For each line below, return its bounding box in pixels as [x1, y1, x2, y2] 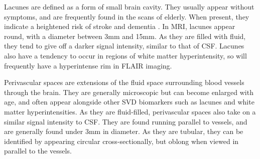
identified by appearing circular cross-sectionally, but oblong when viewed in [4, 135, 239, 146]
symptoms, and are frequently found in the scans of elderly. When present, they [4, 11, 249, 21]
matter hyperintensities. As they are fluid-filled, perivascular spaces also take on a [4, 106, 256, 116]
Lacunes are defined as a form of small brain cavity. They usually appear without [4, 1, 254, 11]
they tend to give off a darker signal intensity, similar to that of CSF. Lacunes [4, 40, 244, 51]
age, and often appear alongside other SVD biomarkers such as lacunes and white [4, 96, 254, 107]
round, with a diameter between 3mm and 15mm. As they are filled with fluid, [4, 30, 246, 41]
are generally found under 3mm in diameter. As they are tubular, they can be [4, 126, 243, 136]
